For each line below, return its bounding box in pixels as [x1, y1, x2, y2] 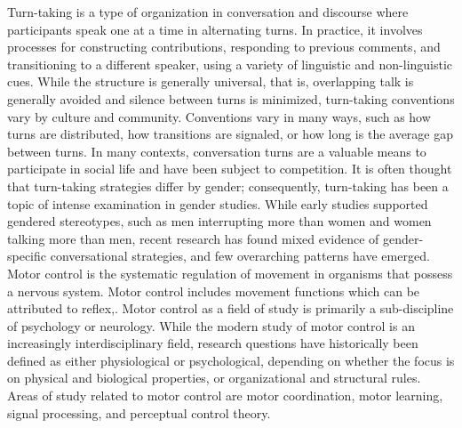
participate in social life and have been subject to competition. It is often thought [7, 159, 452, 178]
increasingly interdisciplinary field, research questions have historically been [7, 334, 418, 352]
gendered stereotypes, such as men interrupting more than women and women [7, 212, 432, 230]
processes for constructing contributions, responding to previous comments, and [7, 37, 441, 56]
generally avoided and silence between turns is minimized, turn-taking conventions [7, 89, 455, 108]
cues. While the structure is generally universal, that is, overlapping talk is [7, 72, 414, 91]
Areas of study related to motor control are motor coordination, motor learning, [7, 386, 443, 405]
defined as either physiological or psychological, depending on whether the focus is [7, 351, 455, 369]
